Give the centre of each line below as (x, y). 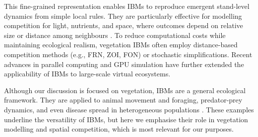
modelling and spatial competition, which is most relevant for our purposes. (119, 129)
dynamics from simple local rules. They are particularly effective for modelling (123, 16)
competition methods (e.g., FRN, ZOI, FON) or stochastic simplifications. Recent (128, 54)
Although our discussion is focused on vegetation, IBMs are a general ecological (125, 90)
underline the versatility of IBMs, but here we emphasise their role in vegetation (126, 119)
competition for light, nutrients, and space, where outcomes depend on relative (124, 25)
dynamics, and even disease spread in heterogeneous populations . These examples (129, 109)
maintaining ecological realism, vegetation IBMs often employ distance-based (121, 45)
